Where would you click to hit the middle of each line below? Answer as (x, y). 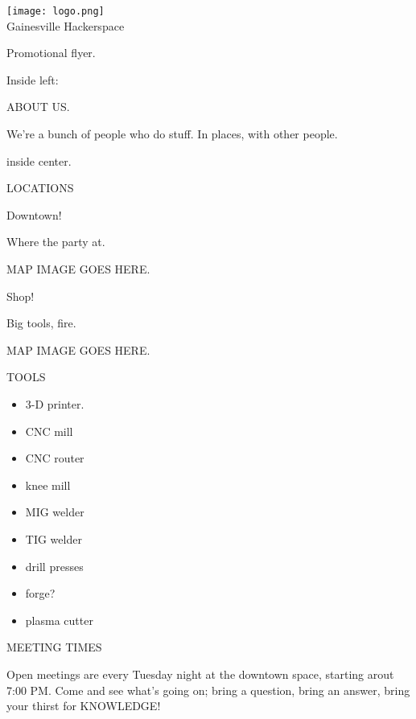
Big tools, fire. (41, 323)
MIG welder (55, 512)
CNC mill (49, 431)
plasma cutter (59, 620)
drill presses (54, 566)
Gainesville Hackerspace (66, 25)
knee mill (48, 485)
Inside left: (33, 79)
